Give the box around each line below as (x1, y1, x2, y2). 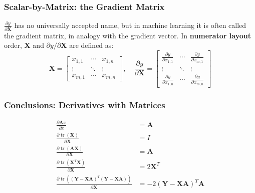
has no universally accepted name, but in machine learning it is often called (14, 20, 246, 30)
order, (4, 40, 22, 50)
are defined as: (69, 40, 114, 50)
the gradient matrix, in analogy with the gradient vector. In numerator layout (4, 30, 251, 40)
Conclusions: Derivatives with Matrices (4, 98, 165, 111)
